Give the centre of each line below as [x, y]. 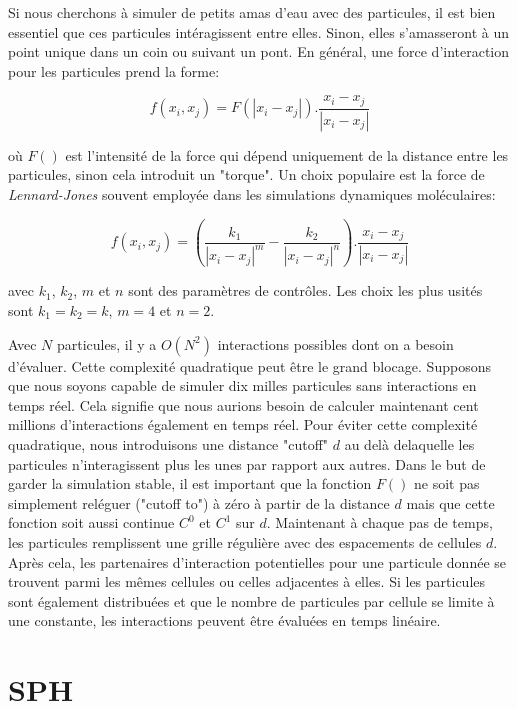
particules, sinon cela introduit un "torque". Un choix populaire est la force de [246, 174]
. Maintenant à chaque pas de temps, [379, 522]
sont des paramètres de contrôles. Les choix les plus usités [305, 290]
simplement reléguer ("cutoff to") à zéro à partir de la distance [199, 502]
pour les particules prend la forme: [114, 70]
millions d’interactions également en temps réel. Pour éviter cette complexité [243, 424]
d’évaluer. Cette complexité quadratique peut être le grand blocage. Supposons [249, 365]
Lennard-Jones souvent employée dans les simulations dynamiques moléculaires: [252, 193]
